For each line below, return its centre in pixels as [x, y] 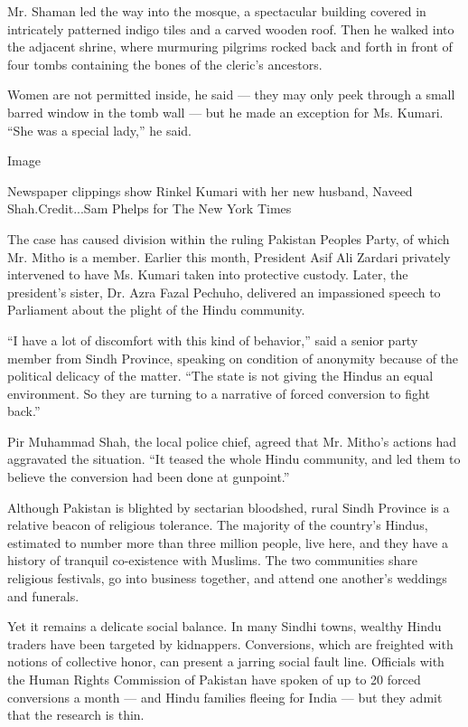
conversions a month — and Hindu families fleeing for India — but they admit [225, 697]
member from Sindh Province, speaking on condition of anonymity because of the [233, 358]
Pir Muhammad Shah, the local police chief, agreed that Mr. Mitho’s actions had [232, 441]
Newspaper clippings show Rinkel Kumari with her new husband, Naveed [210, 190]
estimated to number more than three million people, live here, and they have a [228, 542]
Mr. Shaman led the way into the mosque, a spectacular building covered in [217, 11]
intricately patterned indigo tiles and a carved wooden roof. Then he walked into [231, 28]
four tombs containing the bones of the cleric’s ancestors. [165, 64]
